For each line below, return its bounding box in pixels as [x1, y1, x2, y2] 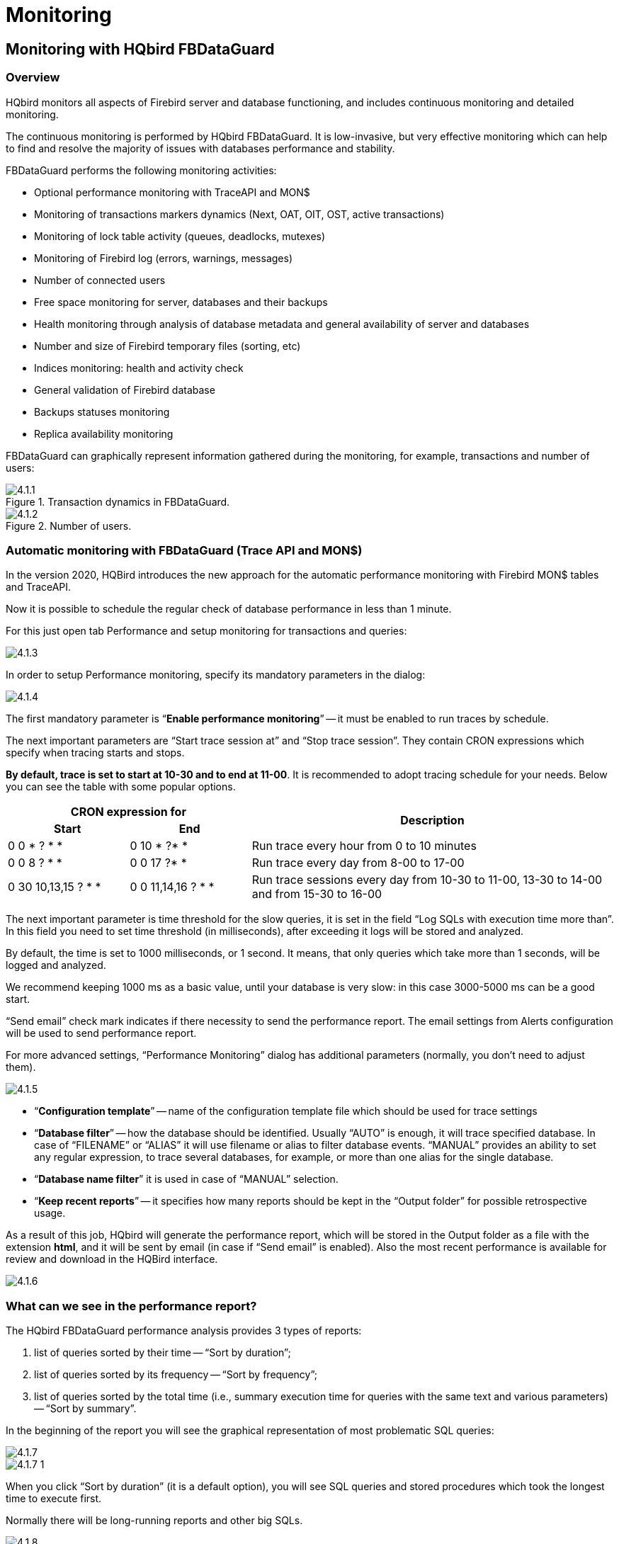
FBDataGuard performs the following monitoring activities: [6, 164, 277, 176]
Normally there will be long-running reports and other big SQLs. [6, 1514, 303, 1527]
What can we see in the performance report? [6, 1298, 257, 1313]
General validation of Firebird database [34, 383, 215, 396]
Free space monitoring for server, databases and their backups [34, 295, 328, 308]
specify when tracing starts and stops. [6, 747, 185, 759]
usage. [34, 1207, 66, 1220]
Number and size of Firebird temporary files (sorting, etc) [34, 339, 301, 352]
